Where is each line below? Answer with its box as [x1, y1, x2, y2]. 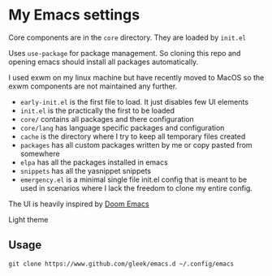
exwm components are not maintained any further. [8, 81, 178, 91]
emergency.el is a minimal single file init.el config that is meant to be [19, 175, 248, 184]
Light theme [8, 214, 49, 224]
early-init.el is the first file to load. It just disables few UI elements [19, 97, 249, 106]
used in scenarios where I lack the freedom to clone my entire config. [19, 183, 253, 192]
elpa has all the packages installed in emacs [19, 157, 168, 167]
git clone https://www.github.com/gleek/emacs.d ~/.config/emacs [8, 260, 234, 268]
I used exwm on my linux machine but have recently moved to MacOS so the [8, 72, 265, 82]
